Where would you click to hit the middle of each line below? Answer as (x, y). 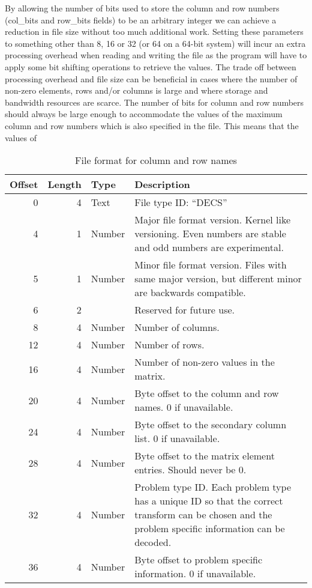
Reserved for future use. (184, 310)
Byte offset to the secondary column (211, 425)
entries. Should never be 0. (190, 470)
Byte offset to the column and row (207, 393)
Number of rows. (169, 345)
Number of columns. (177, 327)
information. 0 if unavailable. (195, 574)
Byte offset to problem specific (199, 560)
